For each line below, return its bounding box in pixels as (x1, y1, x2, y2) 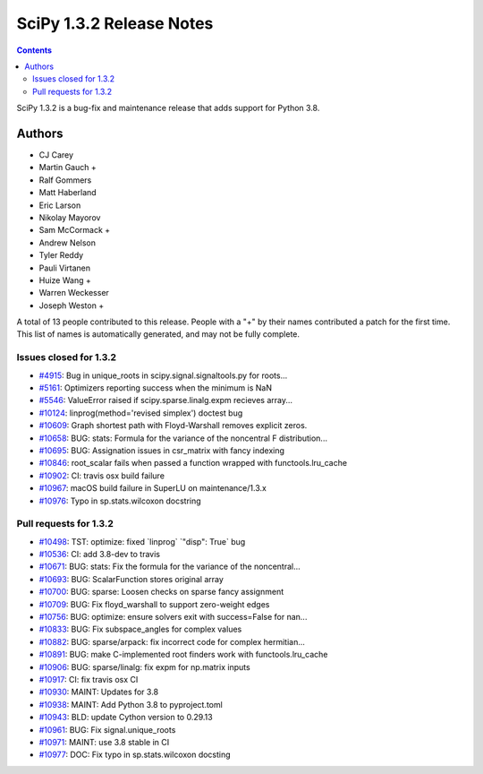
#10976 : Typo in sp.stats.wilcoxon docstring (38, 495, 201, 506)
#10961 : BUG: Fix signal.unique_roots (38, 724, 176, 735)
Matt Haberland (38, 187, 97, 198)
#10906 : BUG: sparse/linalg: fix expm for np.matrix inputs (38, 661, 250, 672)
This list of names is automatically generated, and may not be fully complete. (16, 329, 300, 340)
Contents (16, 45, 53, 56)
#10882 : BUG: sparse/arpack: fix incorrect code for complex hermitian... (38, 636, 306, 647)
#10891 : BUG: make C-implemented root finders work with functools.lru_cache (38, 649, 328, 660)
